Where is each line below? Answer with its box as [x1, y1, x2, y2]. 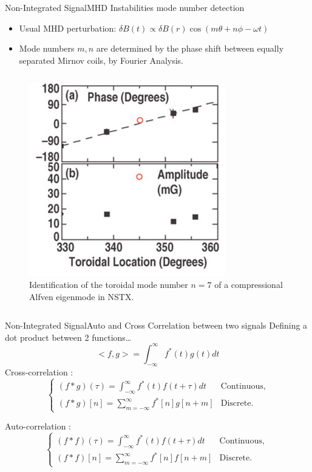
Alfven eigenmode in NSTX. [29, 290, 134, 303]
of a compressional [214, 278, 283, 290]
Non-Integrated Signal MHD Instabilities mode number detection [5, 1, 245, 13]
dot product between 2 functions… [5, 330, 132, 343]
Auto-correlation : [5, 420, 71, 433]
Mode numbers [19, 42, 75, 55]
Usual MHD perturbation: [19, 21, 117, 34]
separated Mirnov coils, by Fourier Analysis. [19, 53, 183, 66]
